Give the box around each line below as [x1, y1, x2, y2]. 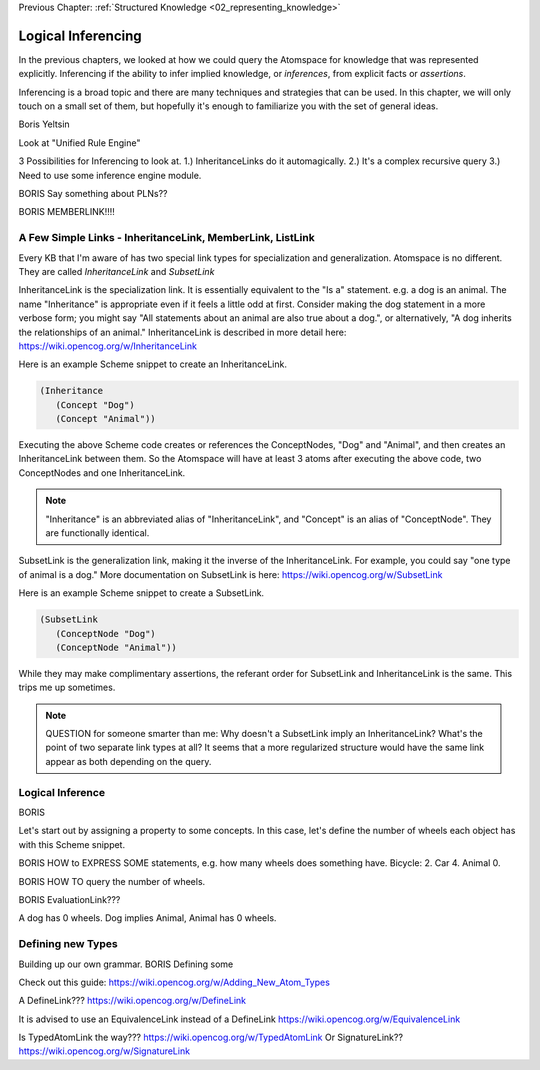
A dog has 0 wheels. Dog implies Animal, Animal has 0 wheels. [18, 912, 277, 924]
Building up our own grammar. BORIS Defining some [18, 958, 234, 970]
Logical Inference [18, 785, 105, 799]
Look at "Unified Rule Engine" [18, 136, 141, 149]
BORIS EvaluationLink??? [18, 893, 121, 905]
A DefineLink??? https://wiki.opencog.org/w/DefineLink [18, 995, 247, 1007]
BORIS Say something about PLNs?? [18, 188, 168, 200]
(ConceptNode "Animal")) [55, 641, 177, 653]
